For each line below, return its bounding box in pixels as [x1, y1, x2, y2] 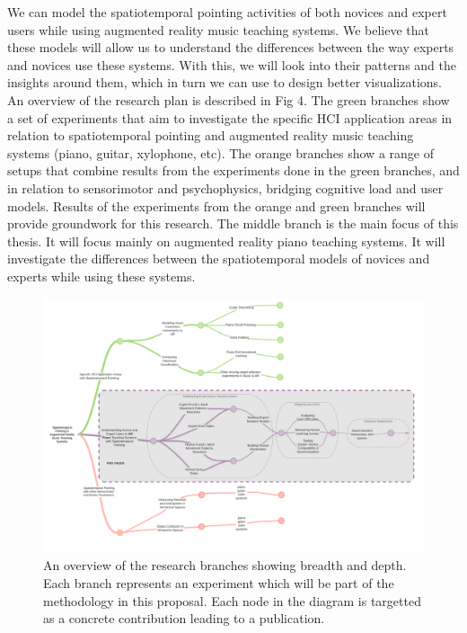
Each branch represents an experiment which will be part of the [43, 573, 394, 592]
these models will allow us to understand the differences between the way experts [7, 38, 454, 57]
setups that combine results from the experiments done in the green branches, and [7, 161, 460, 180]
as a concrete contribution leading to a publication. [43, 609, 325, 628]
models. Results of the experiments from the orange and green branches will [7, 196, 426, 215]
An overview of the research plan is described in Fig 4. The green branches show [7, 90, 450, 109]
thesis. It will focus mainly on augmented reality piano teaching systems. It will [7, 231, 445, 250]
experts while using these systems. [7, 266, 196, 285]
